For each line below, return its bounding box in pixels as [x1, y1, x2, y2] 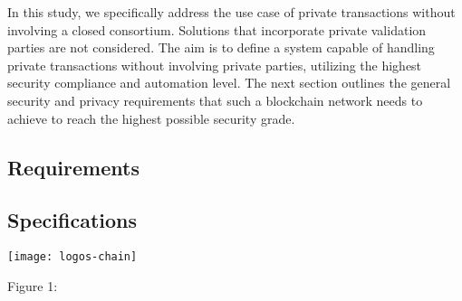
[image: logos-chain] [7, 250, 138, 264]
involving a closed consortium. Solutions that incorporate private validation [7, 20, 427, 39]
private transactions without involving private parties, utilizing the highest [7, 55, 422, 74]
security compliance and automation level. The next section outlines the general [7, 73, 451, 92]
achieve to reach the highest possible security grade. [7, 108, 295, 127]
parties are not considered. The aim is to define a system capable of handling [7, 38, 435, 57]
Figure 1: [7, 276, 58, 295]
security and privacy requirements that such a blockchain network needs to [7, 90, 423, 109]
